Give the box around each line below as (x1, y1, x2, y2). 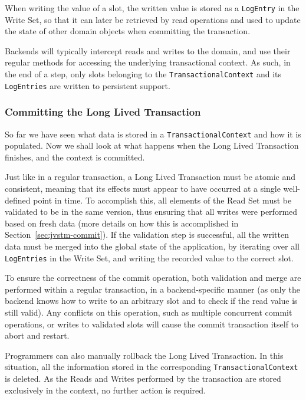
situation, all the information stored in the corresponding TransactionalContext (5, 360, 298, 373)
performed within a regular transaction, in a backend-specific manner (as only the (5, 283, 300, 295)
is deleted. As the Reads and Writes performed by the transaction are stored (5, 372, 281, 385)
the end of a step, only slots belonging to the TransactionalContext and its (5, 68, 281, 80)
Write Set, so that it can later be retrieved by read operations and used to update (5, 13, 301, 25)
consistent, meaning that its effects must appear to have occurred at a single (5, 182, 281, 194)
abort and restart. (5, 329, 70, 342)
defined (5, 194, 31, 206)
